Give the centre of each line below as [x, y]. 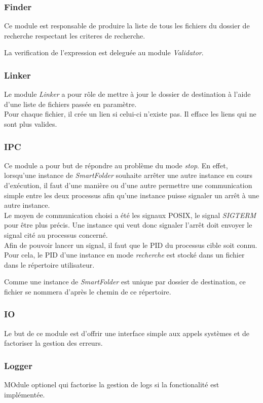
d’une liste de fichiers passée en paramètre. [70, 104]
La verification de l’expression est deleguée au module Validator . [104, 52]
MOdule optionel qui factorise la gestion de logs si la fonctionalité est [112, 384]
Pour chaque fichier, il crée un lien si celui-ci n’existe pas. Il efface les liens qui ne [130, 114]
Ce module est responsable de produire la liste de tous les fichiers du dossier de [127, 26]
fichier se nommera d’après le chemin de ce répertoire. [88, 291]
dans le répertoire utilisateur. [49, 264]
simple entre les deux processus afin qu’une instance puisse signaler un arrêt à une [132, 195]
